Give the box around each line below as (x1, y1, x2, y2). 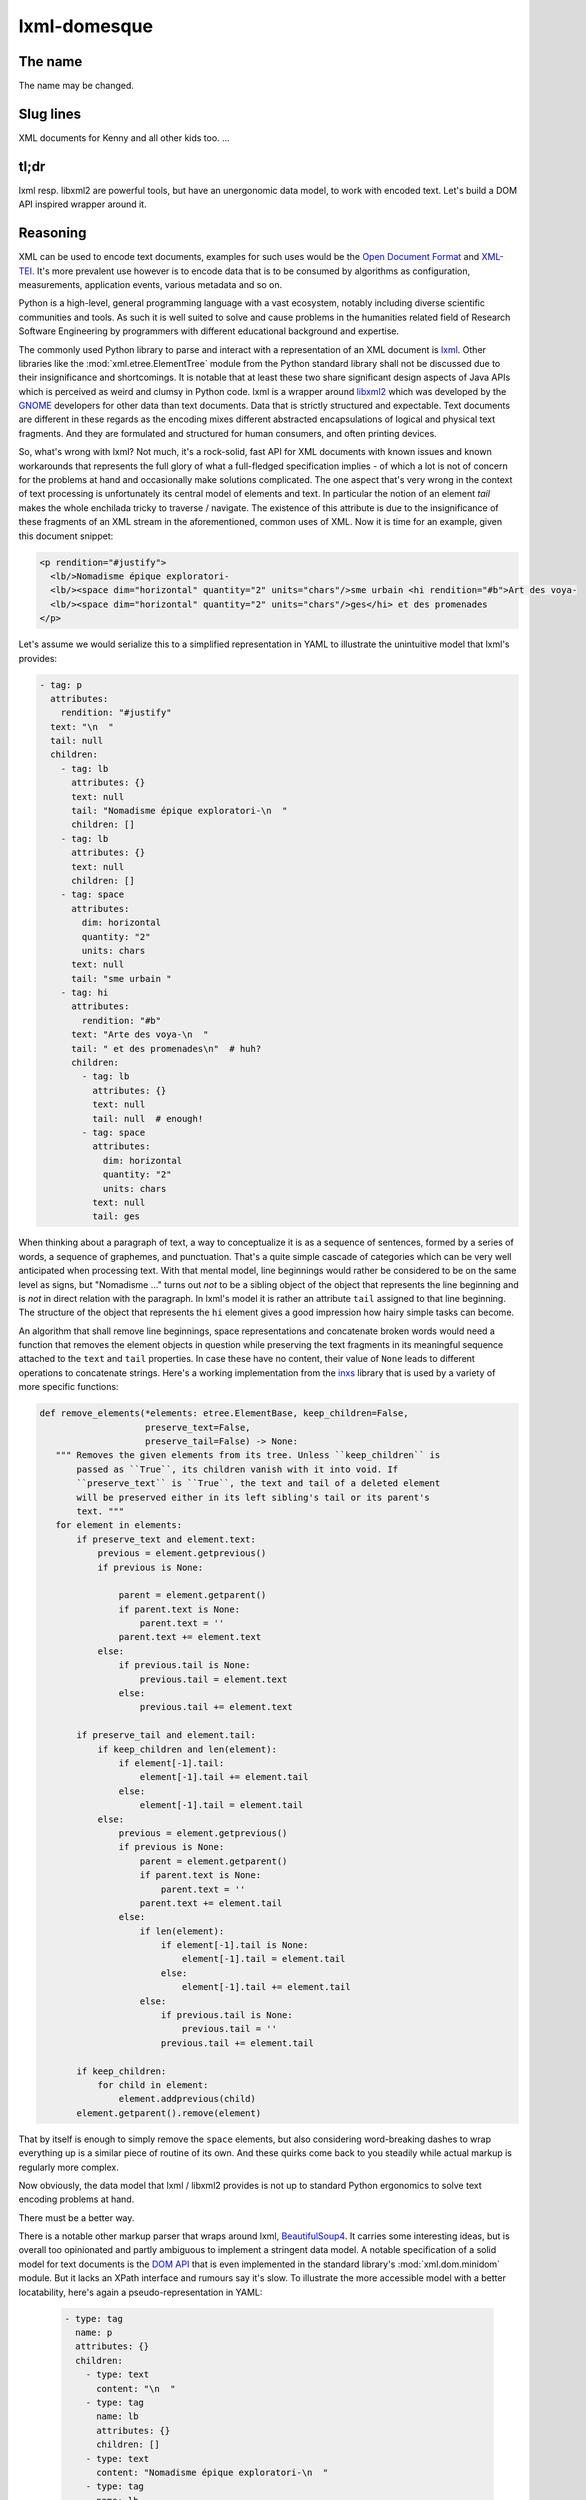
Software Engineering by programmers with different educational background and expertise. (18, 325, 400, 337)
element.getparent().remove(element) (76, 2107, 262, 2119)
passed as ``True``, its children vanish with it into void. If (76, 1463, 399, 1475)
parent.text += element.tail (139, 1897, 283, 1909)
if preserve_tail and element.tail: (76, 1730, 257, 1741)
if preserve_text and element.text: (76, 1533, 257, 1545)
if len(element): (139, 1925, 225, 1937)
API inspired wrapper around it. (18, 198, 147, 210)
